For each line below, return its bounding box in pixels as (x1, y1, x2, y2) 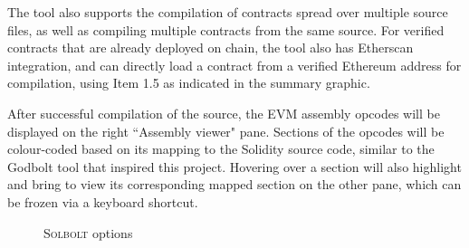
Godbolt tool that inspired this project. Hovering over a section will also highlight (7, 157, 462, 176)
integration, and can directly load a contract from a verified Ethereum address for (7, 55, 462, 74)
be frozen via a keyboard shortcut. (7, 192, 198, 211)
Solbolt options (43, 223, 133, 242)
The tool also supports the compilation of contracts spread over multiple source (7, 3, 448, 21)
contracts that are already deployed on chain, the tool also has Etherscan (7, 38, 414, 57)
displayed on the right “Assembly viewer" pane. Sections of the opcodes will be (7, 121, 445, 140)
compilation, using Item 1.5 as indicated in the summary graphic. (7, 73, 370, 92)
